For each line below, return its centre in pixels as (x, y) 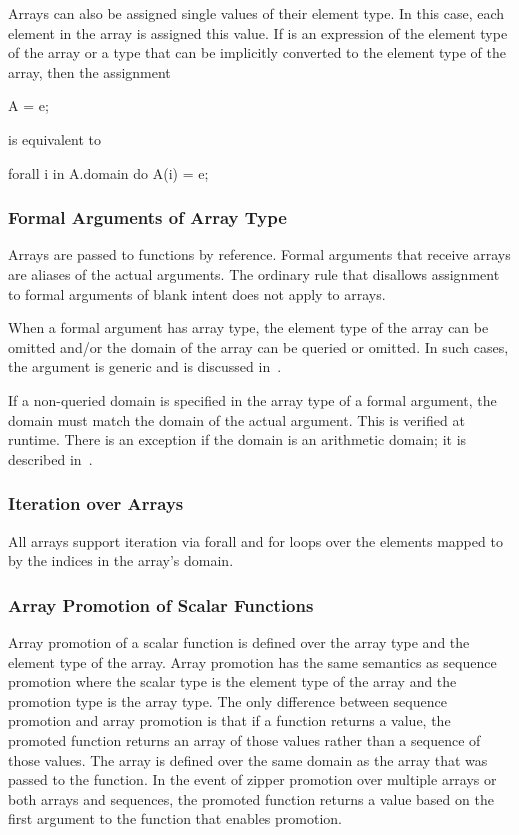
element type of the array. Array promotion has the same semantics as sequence (252, 661)
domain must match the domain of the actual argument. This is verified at (236, 419)
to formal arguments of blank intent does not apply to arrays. (197, 293)
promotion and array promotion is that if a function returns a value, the (229, 720)
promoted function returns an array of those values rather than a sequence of (244, 739)
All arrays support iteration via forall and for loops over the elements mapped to (255, 540)
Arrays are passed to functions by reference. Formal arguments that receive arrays (259, 254)
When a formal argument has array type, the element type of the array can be (248, 327)
